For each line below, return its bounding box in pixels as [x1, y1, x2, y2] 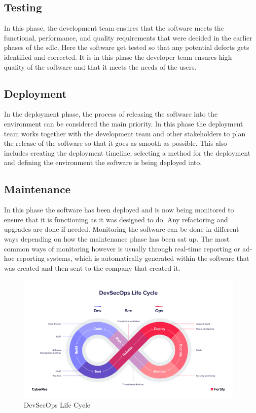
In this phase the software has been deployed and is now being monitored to [4, 205, 234, 215]
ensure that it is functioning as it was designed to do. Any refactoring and [4, 214, 228, 224]
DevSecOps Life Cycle [24, 400, 91, 410]
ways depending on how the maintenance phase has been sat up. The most [4, 233, 230, 244]
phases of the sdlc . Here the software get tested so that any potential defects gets [4, 42, 249, 52]
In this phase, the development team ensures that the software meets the [4, 23, 224, 33]
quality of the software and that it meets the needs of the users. [4, 61, 197, 72]
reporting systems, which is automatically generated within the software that [17, 253, 250, 263]
